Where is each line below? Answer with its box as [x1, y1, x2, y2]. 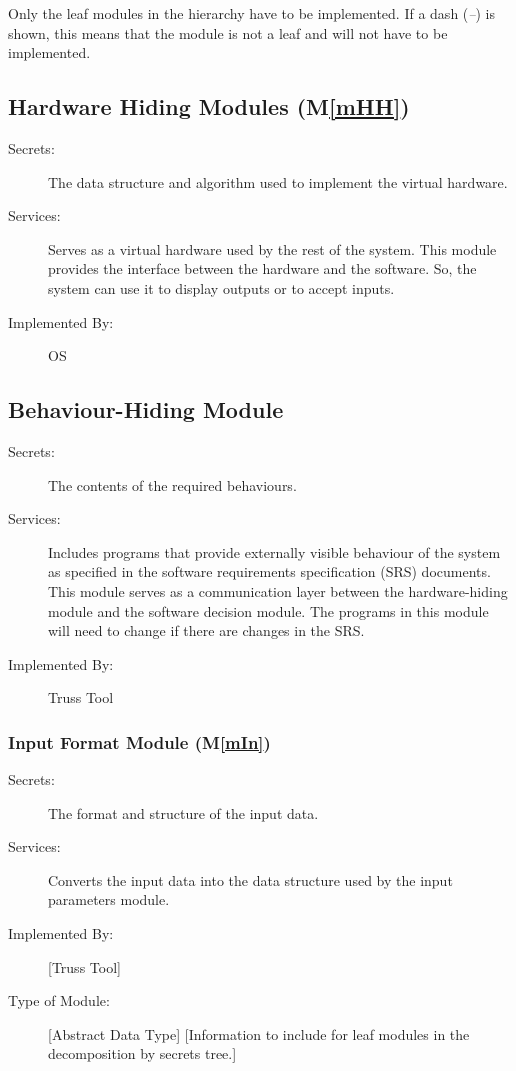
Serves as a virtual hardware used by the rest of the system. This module [48, 238, 497, 259]
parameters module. [48, 889, 170, 910]
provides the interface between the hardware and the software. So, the [48, 258, 477, 279]
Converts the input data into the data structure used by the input [48, 869, 453, 890]
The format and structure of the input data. [48, 802, 319, 823]
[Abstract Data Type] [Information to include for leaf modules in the [48, 1023, 470, 1044]
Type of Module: [8, 990, 110, 1011]
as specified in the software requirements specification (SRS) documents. [48, 561, 491, 582]
